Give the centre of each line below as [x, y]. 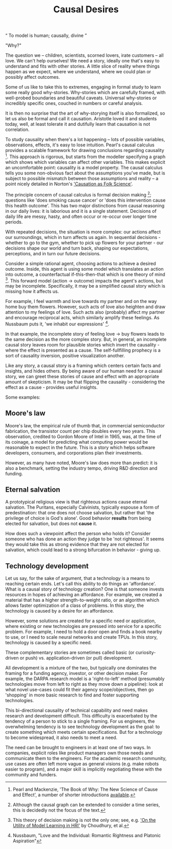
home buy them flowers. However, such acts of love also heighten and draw [85, 307]
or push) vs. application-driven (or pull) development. [76, 658]
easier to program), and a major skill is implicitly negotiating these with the [84, 769]
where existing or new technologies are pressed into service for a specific [83, 626]
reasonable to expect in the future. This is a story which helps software [80, 447]
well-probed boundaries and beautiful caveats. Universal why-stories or [81, 98]
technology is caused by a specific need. [49, 643]
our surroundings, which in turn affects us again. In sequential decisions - [83, 237]
